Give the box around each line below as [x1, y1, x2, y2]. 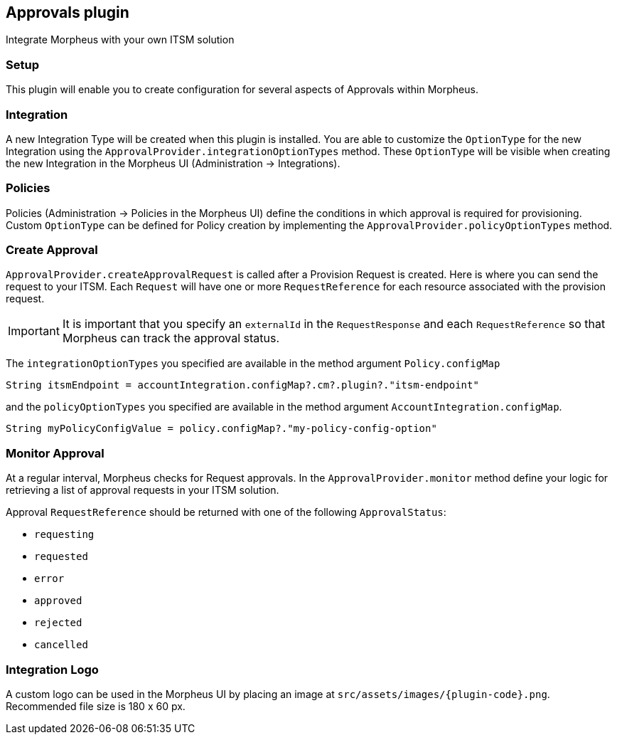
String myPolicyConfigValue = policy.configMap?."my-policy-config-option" [6, 423, 437, 435]
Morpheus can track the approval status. [62, 331, 280, 346]
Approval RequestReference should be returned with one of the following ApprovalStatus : [6, 506, 446, 519]
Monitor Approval [6, 445, 104, 460]
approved [34, 595, 82, 607]
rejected [34, 617, 82, 629]
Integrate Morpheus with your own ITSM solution [6, 33, 235, 46]
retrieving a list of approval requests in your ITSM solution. [6, 484, 279, 497]
